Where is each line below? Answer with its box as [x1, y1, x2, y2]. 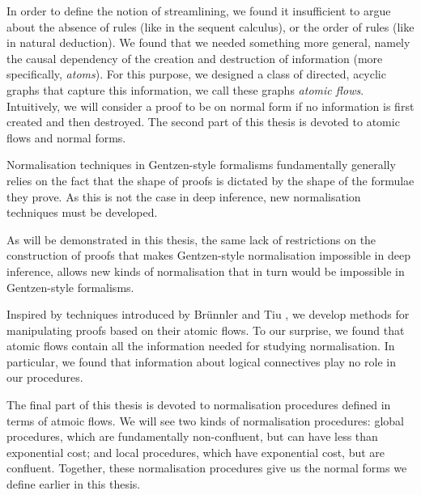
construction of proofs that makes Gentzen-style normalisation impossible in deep [6, 247, 410, 264]
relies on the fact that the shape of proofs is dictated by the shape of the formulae [6, 171, 415, 188]
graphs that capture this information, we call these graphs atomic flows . [6, 81, 364, 98]
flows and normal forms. [6, 129, 126, 146]
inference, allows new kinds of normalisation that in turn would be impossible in [6, 262, 405, 279]
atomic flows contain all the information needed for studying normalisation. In [6, 337, 395, 354]
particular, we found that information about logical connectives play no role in [6, 353, 396, 370]
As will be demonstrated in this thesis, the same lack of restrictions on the [6, 231, 376, 247]
